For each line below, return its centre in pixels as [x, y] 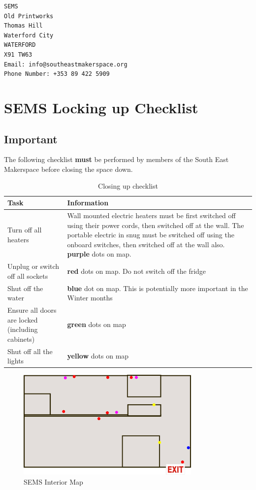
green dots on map [96, 324]
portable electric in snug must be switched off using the [151, 235]
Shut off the [25, 288]
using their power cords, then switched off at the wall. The [156, 225]
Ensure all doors [32, 310]
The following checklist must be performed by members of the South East [116, 159]
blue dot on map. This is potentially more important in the [158, 288]
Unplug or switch [33, 266]
